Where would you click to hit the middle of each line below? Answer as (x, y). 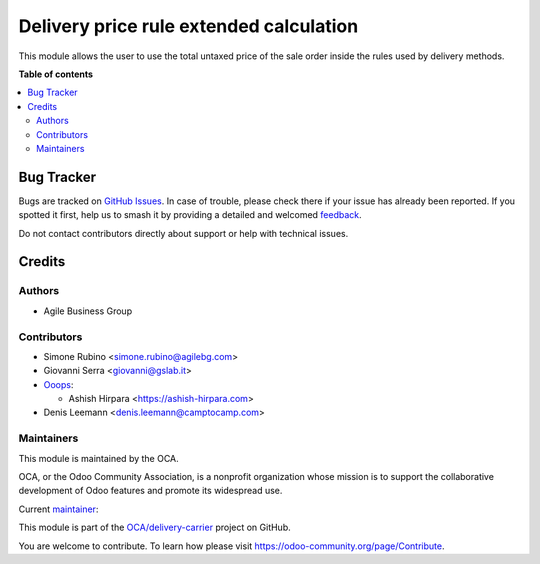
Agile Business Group (88, 311)
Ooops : (58, 384)
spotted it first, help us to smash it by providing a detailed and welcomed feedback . (190, 215)
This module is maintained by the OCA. (98, 458)
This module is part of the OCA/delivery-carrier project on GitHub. (155, 527)
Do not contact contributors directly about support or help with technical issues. (183, 233)
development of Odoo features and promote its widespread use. (150, 491)
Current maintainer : (58, 509)
